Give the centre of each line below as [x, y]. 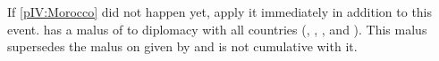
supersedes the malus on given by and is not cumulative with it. [182, 46]
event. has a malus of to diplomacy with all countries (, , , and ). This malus [217, 29]
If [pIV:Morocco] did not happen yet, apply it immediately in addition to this [220, 11]
